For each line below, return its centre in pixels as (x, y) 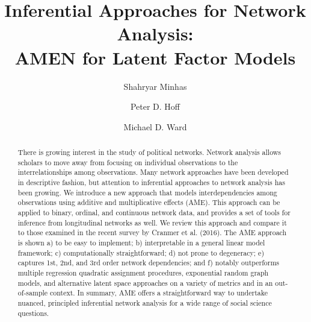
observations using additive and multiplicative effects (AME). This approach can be (149, 202)
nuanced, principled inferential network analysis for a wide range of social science (145, 302)
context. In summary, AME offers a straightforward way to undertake (159, 293)
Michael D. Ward (155, 126)
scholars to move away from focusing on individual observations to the (128, 162)
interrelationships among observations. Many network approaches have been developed (153, 172)
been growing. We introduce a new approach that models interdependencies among (147, 192)
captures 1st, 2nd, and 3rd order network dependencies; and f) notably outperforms (149, 263)
